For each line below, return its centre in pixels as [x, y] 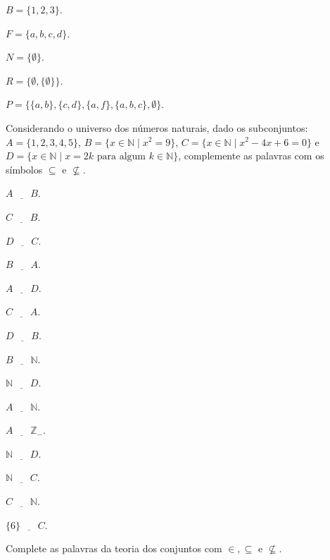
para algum [121, 157]
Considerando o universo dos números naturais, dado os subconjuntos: [157, 127]
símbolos [24, 169]
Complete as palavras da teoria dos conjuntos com [114, 548]
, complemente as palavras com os [251, 156]
